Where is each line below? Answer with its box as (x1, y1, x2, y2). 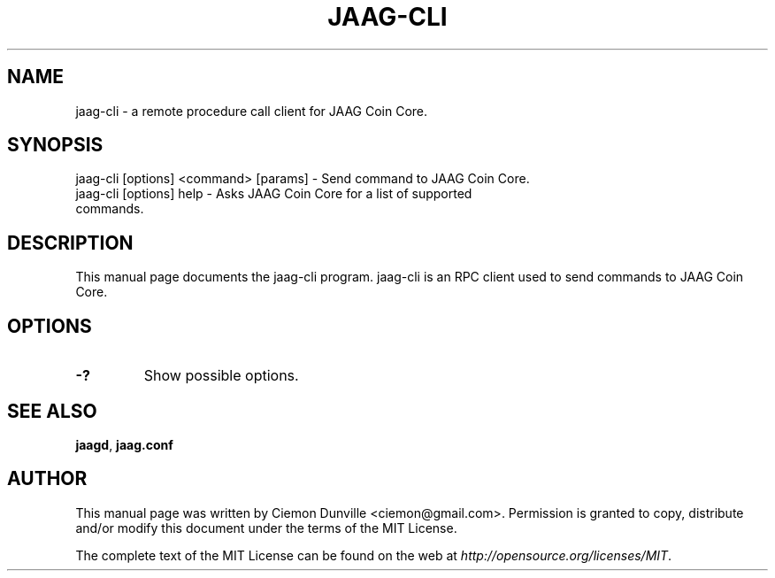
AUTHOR (7, 467, 88, 490)
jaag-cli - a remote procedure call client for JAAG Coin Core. (75, 103, 428, 119)
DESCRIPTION (7, 231, 134, 254)
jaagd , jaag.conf (75, 436, 173, 452)
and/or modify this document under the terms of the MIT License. (75, 520, 457, 536)
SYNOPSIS (7, 134, 104, 157)
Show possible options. (143, 366, 299, 385)
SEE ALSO (7, 399, 97, 422)
